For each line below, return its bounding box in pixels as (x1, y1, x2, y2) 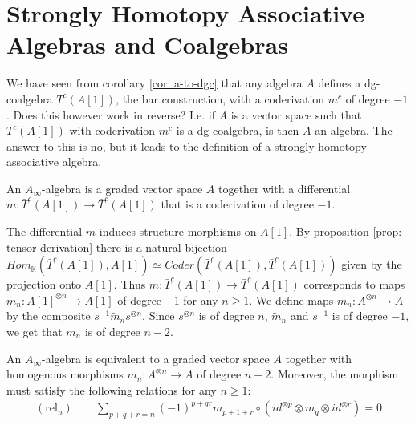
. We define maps (249, 291, 334, 308)
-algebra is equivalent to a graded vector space (42, 350, 270, 366)
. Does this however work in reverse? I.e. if (6, 106, 215, 123)
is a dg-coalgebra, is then (176, 122, 299, 139)
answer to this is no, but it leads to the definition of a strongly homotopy (6, 137, 367, 154)
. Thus (113, 276, 146, 293)
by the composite (6, 307, 91, 324)
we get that (6, 323, 63, 340)
